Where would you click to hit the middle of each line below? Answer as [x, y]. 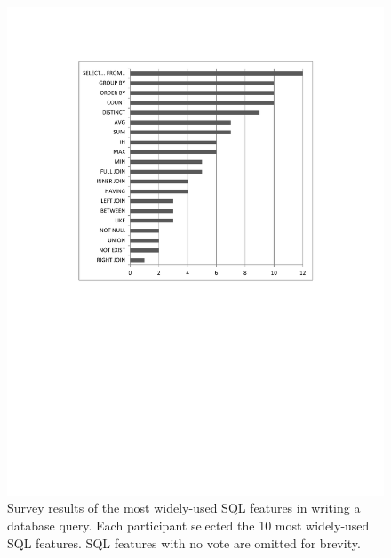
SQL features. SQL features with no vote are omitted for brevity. [184, 542]
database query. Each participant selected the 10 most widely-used [188, 526]
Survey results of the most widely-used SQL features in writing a [184, 508]
